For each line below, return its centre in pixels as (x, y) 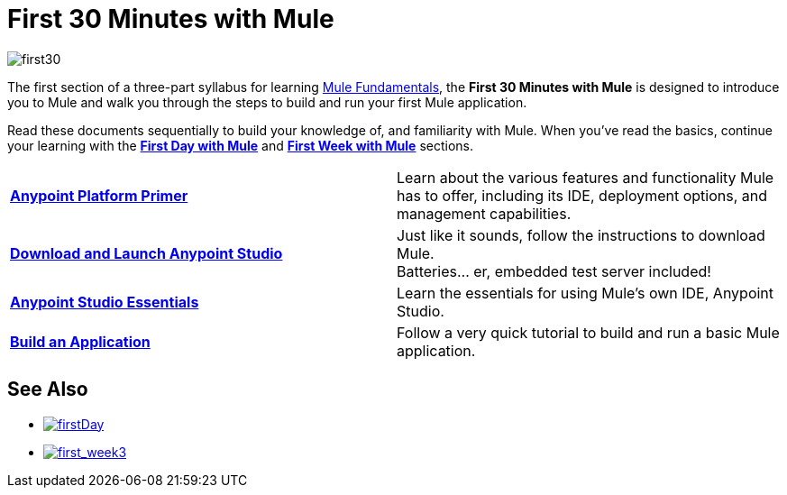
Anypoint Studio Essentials (105, 302)
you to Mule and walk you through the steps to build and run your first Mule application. (267, 102)
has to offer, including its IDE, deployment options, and (582, 195)
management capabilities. (484, 213)
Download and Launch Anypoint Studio (146, 253)
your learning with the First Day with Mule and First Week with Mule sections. (240, 145)
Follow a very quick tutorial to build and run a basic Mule (588, 332)
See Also (48, 390)
